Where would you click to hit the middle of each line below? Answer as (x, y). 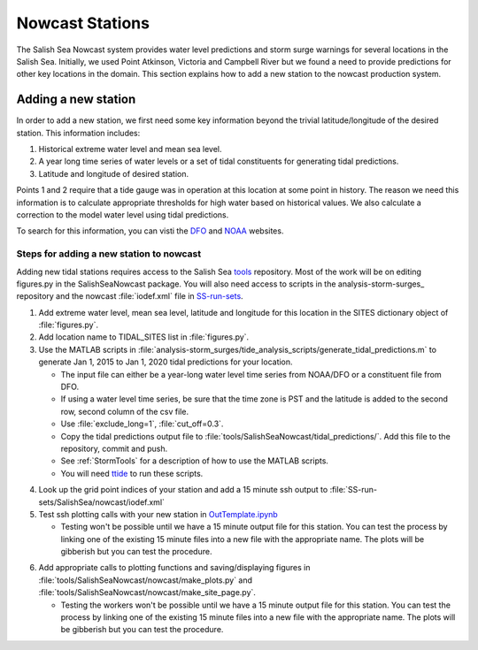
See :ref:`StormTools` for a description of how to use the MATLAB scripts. (195, 461)
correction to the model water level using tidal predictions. (123, 214)
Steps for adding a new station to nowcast (109, 254)
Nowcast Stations (83, 23)
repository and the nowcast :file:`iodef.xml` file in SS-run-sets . (130, 296)
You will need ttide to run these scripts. (132, 473)
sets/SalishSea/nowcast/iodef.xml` (102, 502)
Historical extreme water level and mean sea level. (130, 149)
